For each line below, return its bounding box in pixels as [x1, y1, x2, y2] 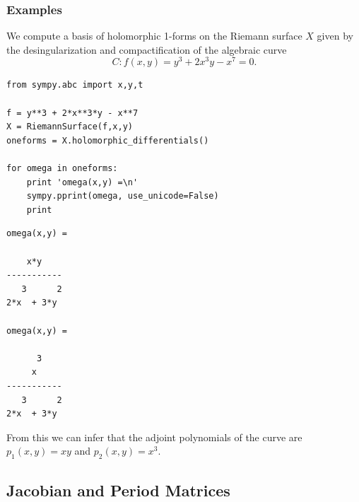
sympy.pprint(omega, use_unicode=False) [26, 191, 219, 202]
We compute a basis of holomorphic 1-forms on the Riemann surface [6, 28, 302, 43]
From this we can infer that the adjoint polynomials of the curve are [6, 429, 302, 444]
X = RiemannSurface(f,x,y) [6, 122, 133, 132]
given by [317, 28, 353, 43]
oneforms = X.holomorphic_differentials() [6, 135, 209, 146]
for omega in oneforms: [6, 163, 118, 174]
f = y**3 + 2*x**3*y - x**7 [6, 107, 139, 118]
